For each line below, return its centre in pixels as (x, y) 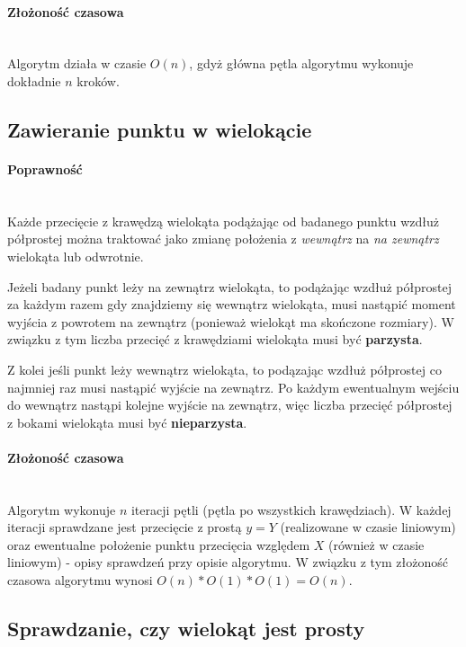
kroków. (98, 80)
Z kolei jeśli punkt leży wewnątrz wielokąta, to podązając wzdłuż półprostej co (224, 369)
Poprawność (45, 168)
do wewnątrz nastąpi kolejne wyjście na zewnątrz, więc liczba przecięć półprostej (230, 405)
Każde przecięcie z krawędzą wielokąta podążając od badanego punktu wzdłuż (223, 221)
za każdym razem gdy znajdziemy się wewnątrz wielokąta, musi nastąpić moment (232, 304)
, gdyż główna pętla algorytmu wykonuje (301, 63)
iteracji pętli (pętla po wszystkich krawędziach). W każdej (291, 509)
